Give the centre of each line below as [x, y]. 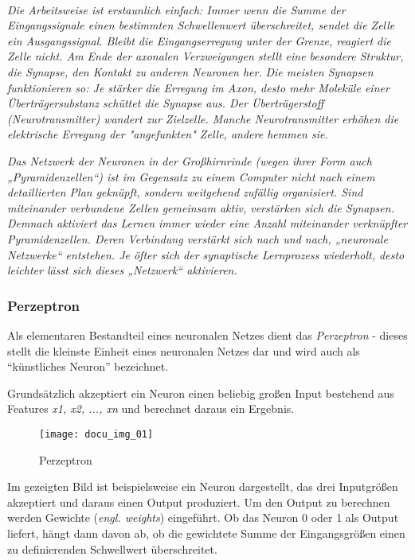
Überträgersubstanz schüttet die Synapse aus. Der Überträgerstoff [166, 103]
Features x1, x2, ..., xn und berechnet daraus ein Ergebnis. [151, 408]
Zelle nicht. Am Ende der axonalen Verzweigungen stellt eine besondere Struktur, [206, 56]
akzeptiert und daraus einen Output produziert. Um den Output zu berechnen [199, 502]
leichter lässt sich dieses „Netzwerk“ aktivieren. [122, 270]
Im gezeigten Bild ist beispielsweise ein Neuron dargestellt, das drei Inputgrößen [203, 486]
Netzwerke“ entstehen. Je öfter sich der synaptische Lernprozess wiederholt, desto [206, 254]
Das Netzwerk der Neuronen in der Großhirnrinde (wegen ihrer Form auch [190, 160]
